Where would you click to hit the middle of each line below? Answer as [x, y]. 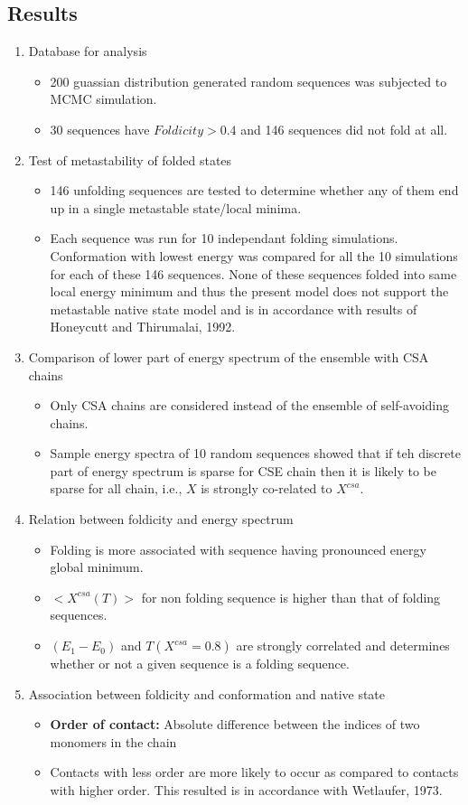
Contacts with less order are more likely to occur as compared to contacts [254, 772]
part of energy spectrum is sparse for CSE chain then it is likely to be [243, 470]
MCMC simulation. [103, 99]
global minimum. [97, 567]
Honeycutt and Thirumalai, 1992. [143, 327]
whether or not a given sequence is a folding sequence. [200, 664]
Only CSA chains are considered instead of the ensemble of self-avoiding [250, 405]
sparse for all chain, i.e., [116, 488]
